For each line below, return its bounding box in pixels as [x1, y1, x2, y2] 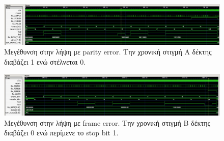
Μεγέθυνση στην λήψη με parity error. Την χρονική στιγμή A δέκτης [4, 46, 212, 57]
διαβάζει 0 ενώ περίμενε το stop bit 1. [4, 127, 119, 138]
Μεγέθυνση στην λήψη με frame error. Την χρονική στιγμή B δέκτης [4, 117, 211, 128]
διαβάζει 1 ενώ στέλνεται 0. [4, 56, 86, 67]
